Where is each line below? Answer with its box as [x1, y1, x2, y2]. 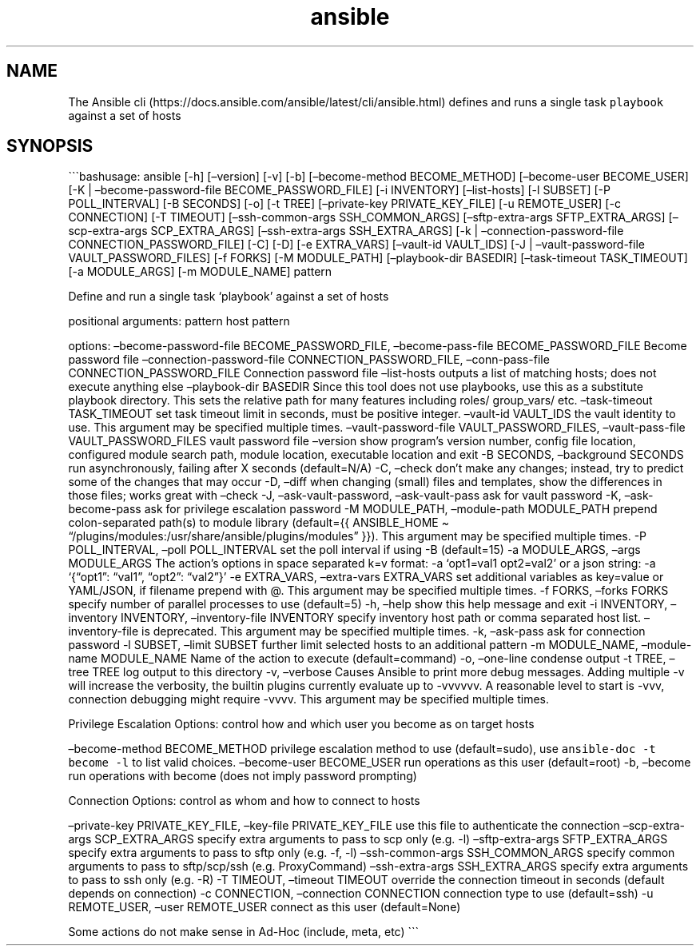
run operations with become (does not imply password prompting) [68, 769, 417, 783]
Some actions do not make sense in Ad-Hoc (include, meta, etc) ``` [68, 925, 420, 939]
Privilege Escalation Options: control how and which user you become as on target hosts [68, 717, 535, 731]
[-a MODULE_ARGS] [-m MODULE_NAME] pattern [68, 265, 332, 279]
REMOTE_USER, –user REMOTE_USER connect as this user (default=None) [68, 900, 461, 914]
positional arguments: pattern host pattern [68, 314, 290, 329]
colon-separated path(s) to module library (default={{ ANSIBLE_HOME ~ [68, 516, 449, 530]
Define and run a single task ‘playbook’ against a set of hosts [68, 289, 389, 304]
